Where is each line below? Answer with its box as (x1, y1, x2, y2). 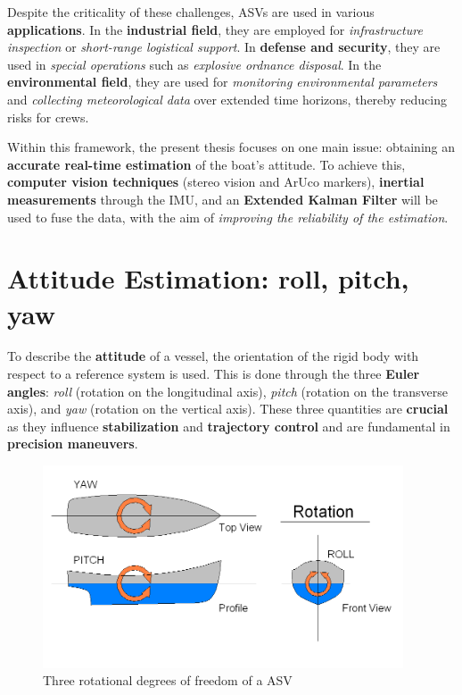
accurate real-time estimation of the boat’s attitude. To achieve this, (7, 155, 406, 173)
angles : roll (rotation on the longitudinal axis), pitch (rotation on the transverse (7, 381, 448, 400)
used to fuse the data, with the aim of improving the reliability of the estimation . (7, 207, 449, 226)
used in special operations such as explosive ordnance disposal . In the (7, 54, 382, 73)
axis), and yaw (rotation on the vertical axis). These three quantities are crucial (7, 399, 449, 418)
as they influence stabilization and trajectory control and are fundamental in (7, 416, 450, 435)
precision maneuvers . (7, 434, 138, 453)
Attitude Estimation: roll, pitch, (7, 260, 409, 297)
